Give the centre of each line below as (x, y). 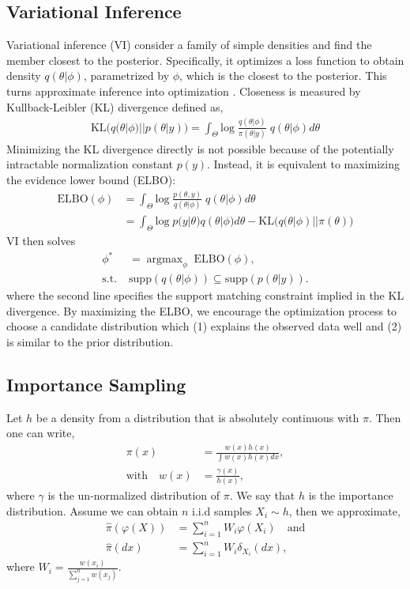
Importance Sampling (96, 384)
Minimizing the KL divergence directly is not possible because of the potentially (200, 148)
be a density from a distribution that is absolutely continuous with (197, 417)
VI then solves (41, 241)
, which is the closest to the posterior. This (283, 76)
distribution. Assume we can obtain (92, 510)
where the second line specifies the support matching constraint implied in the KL (205, 295)
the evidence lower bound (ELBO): (91, 180)
